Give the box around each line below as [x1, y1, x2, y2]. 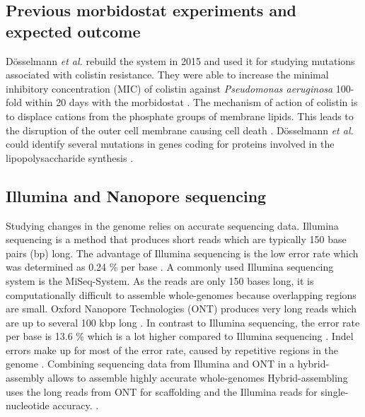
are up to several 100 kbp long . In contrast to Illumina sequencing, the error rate [6, 315, 360, 329]
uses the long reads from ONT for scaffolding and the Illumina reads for [6, 384, 318, 399]
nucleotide [6, 398, 50, 413]
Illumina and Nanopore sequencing [6, 184, 267, 206]
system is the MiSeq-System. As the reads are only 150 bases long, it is [6, 273, 314, 288]
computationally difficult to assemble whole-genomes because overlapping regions [6, 287, 357, 302]
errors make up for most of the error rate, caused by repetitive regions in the [6, 342, 339, 357]
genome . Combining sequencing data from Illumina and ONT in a [6, 356, 295, 371]
